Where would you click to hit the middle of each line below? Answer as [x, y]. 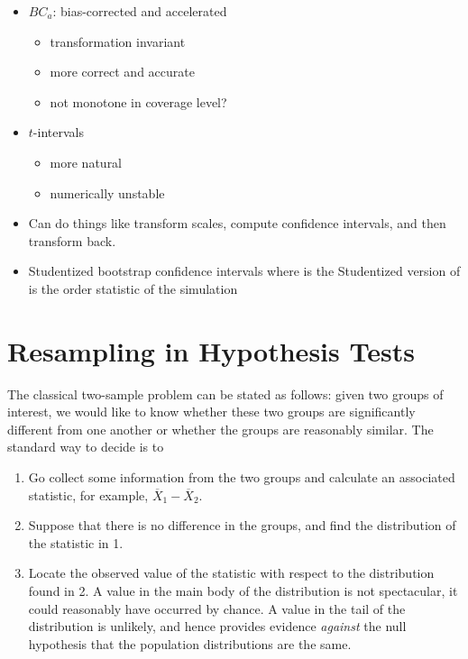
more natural [86, 162]
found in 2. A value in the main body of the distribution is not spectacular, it [243, 590]
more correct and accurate [122, 72]
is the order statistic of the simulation [133, 288]
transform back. [72, 240]
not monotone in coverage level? [138, 101]
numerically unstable [107, 192]
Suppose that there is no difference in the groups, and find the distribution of [242, 525]
